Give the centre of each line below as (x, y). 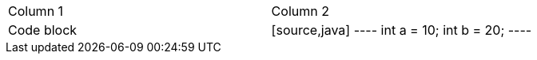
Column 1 (36, 11)
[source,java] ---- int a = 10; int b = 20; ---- (402, 30)
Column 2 (300, 11)
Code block (43, 30)
